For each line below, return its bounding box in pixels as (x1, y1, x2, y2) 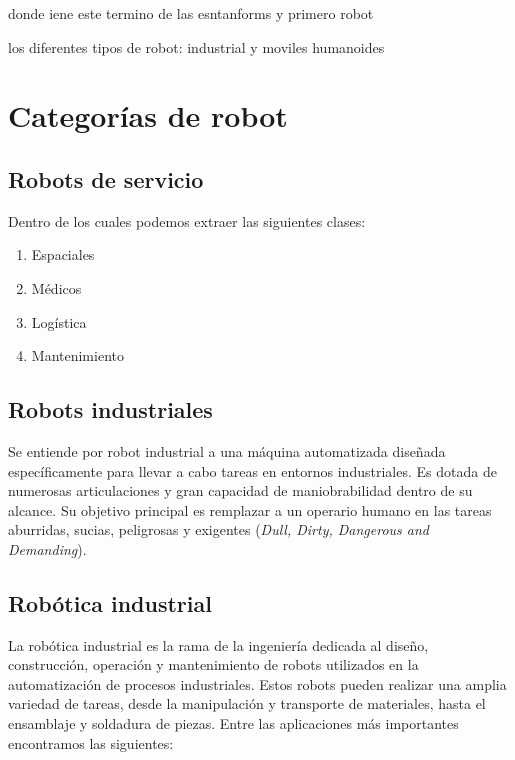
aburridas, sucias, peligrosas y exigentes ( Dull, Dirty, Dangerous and (8, 519, 430, 540)
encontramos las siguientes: (8, 732, 174, 753)
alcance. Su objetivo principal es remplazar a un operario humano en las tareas (8, 499, 492, 520)
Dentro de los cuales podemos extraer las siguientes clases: (8, 210, 366, 231)
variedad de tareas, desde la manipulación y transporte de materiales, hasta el (8, 693, 486, 714)
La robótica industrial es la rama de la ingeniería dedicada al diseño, (8, 634, 429, 655)
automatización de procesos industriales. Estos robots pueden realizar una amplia (8, 673, 507, 694)
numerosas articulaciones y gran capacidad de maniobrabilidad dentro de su (8, 480, 473, 501)
